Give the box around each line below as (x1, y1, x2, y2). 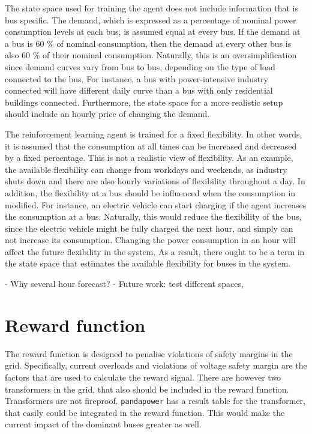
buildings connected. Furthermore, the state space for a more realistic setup (5, 95, 283, 108)
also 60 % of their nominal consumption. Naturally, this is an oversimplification (5, 49, 297, 61)
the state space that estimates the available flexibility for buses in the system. (5, 257, 291, 270)
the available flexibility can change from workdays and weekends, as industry (5, 163, 287, 175)
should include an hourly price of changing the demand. (5, 107, 210, 120)
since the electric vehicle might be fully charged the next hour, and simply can (5, 222, 293, 234)
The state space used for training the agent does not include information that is (5, 2, 298, 14)
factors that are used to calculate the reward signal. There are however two (5, 370, 281, 383)
